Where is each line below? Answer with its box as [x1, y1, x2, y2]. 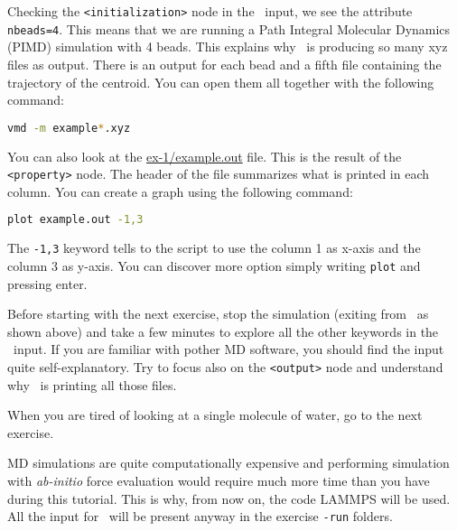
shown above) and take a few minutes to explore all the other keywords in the [7, 321, 439, 340]
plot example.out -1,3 [7, 213, 144, 227]
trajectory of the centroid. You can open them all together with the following [7, 72, 434, 91]
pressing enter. [7, 274, 88, 293]
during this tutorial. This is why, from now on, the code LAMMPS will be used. [7, 489, 451, 508]
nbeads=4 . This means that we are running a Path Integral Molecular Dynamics [7, 19, 451, 38]
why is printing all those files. [7, 375, 177, 394]
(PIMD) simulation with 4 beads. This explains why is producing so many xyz [7, 37, 448, 56]
